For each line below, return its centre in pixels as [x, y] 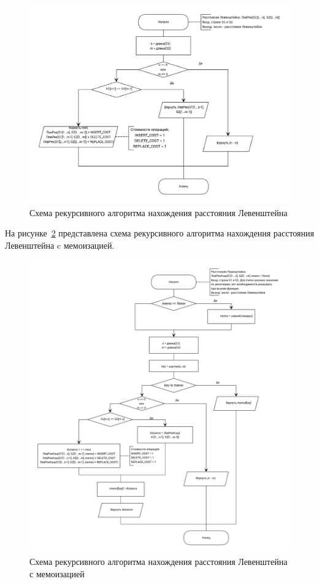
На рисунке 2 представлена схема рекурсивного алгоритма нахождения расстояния [159, 233]
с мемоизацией [57, 573]
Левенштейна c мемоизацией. [60, 245]
